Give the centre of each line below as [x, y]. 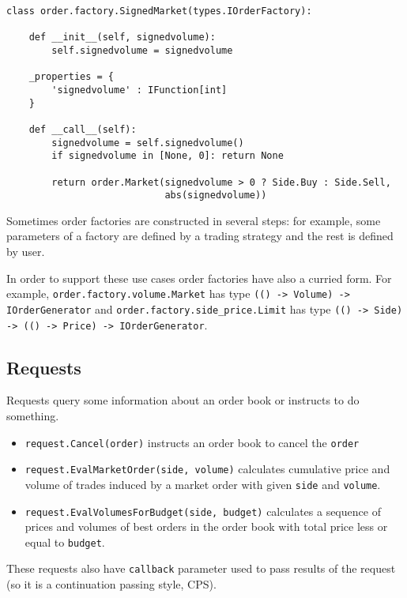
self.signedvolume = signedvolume [142, 50]
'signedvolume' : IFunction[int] [139, 90]
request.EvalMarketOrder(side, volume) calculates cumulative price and [207, 469]
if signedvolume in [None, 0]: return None [168, 156]
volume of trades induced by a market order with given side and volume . [203, 484]
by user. [26, 252]
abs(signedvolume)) [216, 196]
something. [33, 415]
